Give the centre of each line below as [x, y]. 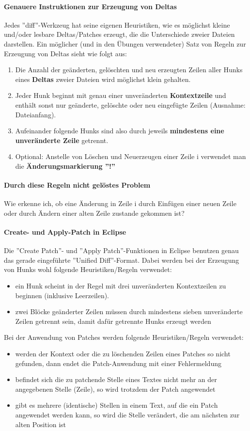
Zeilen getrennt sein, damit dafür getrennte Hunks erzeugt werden [113, 321]
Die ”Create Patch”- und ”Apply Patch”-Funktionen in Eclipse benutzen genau [121, 250]
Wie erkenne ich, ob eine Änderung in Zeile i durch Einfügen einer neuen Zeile [120, 203]
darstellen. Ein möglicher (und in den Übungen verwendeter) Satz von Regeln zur [125, 43]
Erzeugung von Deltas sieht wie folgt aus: [65, 53]
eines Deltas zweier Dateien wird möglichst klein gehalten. [103, 79]
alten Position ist [40, 424]
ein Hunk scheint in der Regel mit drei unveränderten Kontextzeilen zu [121, 286]
